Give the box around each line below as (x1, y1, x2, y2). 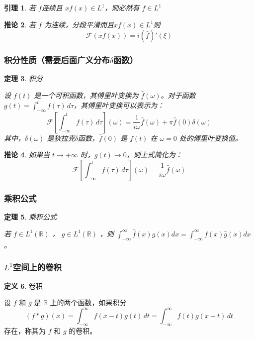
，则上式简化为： (126, 149, 182, 160)
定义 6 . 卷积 (4, 280, 43, 291)
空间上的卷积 (12, 261, 62, 273)
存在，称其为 (4, 325, 46, 336)
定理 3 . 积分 (4, 73, 43, 84)
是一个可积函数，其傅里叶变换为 (34, 90, 139, 100)
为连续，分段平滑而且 (44, 19, 114, 29)
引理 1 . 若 (4, 2, 36, 12)
